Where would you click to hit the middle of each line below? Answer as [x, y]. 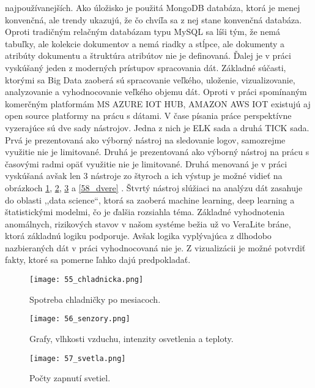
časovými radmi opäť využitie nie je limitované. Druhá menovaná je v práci [146, 163]
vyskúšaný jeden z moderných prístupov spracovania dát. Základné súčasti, [146, 67]
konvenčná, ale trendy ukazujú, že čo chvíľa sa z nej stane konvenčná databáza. [154, 19]
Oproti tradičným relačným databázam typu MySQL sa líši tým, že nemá [143, 32]
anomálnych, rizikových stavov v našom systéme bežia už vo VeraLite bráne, [148, 223]
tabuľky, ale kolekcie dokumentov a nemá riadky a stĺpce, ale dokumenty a [145, 43]
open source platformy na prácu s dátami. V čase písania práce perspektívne [148, 116]
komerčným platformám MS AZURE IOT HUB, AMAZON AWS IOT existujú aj [158, 103]
